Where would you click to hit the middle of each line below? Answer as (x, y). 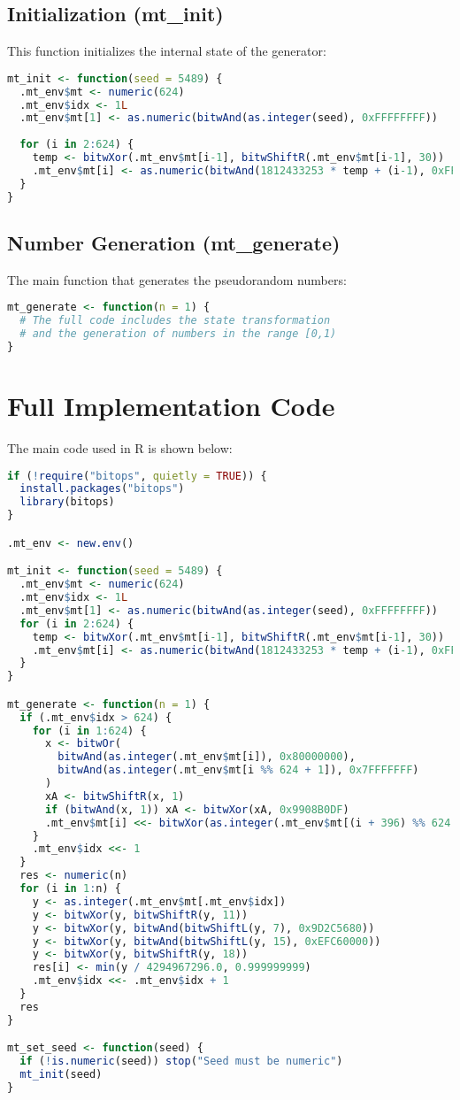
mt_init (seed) (61, 1075)
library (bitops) (67, 502)
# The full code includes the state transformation (175, 321)
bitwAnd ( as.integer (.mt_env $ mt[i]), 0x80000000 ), (207, 757)
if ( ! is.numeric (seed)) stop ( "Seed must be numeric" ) (181, 1062)
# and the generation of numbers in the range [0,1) (178, 334)
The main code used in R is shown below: (120, 447)
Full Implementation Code (171, 406)
